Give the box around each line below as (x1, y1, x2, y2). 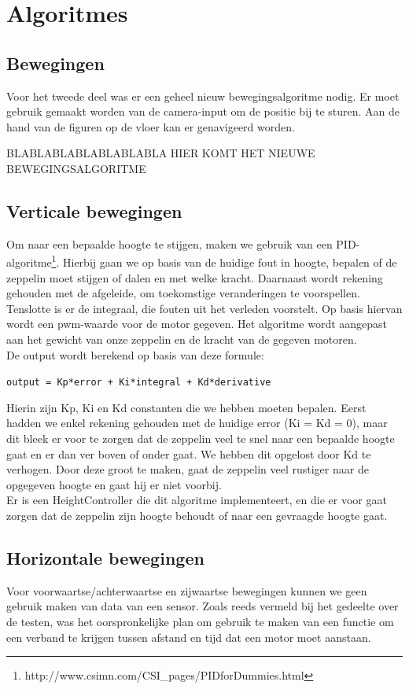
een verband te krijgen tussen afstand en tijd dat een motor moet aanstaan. (6, 628, 371, 645)
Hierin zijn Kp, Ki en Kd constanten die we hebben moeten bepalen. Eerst (6, 399, 367, 415)
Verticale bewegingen (6, 198, 182, 223)
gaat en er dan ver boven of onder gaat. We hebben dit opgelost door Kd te (6, 445, 371, 462)
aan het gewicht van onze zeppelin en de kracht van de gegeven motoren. (6, 330, 357, 347)
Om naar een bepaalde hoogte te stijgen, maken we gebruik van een (6, 235, 333, 252)
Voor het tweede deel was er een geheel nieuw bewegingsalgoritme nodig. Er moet (6, 87, 400, 104)
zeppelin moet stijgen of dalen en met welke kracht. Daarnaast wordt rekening (6, 269, 383, 286)
